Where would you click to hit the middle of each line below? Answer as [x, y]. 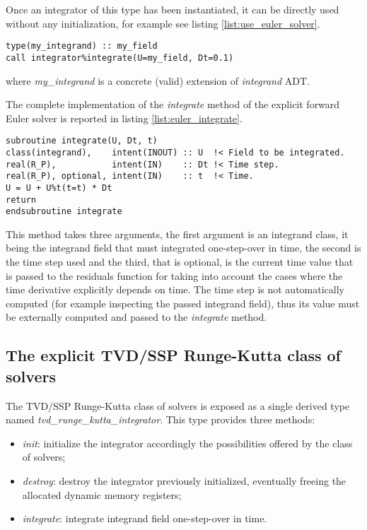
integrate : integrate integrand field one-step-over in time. [145, 518]
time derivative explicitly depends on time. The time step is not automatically [175, 289]
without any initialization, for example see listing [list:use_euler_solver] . [163, 23]
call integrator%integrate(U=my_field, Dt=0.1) [120, 58]
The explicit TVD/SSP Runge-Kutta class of [173, 355]
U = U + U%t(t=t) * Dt [59, 188]
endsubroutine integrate [64, 212]
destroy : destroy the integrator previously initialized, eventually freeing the [184, 481]
